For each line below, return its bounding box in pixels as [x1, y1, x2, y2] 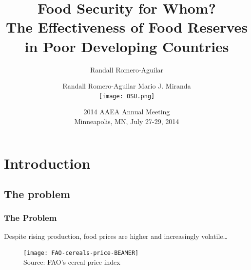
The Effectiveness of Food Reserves [6, 17, 248, 37]
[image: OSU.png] [98, 92, 155, 100]
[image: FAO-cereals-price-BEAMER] [23, 250, 139, 257]
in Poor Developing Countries [24, 36, 229, 56]
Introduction [4, 153, 91, 173]
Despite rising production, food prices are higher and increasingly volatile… [4, 231, 228, 241]
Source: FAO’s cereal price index [23, 256, 120, 267]
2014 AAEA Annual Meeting [83, 107, 170, 117]
